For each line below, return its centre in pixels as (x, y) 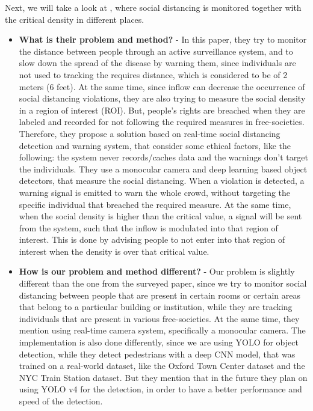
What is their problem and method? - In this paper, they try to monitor (163, 39)
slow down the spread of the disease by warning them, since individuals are (157, 63)
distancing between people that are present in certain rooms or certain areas (160, 295)
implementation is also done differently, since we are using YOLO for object (159, 342)
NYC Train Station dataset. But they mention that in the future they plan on (163, 377)
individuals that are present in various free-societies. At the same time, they (159, 318)
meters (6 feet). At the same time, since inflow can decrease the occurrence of (162, 86)
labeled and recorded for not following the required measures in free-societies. (162, 122)
